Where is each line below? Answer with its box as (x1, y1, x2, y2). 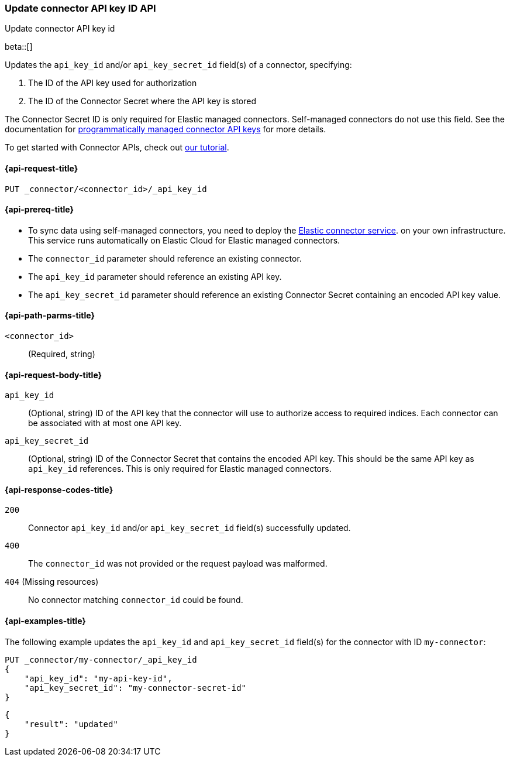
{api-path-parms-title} (5, 310, 95, 321)
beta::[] (5, 42, 33, 52)
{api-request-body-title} (5, 369, 102, 380)
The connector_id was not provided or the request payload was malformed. (28, 558, 328, 569)
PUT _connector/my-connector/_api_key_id (5, 654, 197, 664)
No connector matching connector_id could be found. (28, 595, 243, 605)
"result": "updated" (24, 719, 118, 729)
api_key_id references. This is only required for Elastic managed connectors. (28, 464, 332, 474)
